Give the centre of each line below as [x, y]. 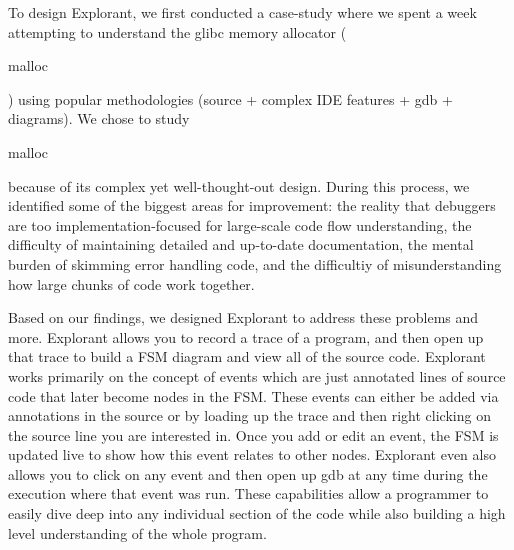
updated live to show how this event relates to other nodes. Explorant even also [252, 454]
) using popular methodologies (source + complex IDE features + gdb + [230, 98]
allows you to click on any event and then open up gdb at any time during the [248, 473]
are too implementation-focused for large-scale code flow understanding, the [240, 224]
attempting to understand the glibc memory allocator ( [177, 31]
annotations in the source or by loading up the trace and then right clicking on [249, 415]
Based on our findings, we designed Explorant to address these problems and [243, 317]
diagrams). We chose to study [99, 118]
